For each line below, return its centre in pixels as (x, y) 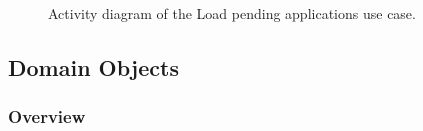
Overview (47, 116)
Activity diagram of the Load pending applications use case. (232, 13)
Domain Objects (93, 66)
